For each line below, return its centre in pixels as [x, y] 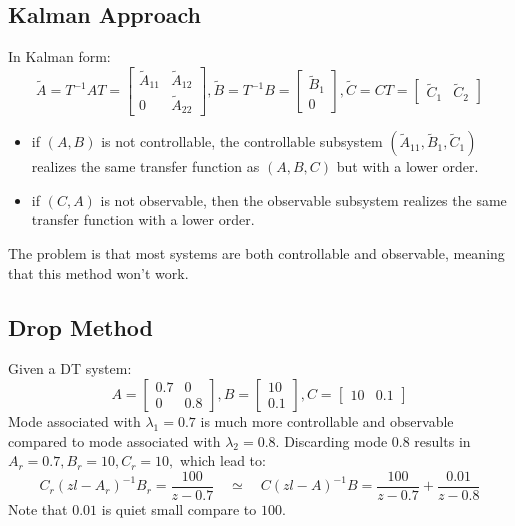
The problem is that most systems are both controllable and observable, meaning [256, 252]
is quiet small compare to [179, 508]
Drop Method [80, 326]
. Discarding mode [331, 440]
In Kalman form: [59, 56]
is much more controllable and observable [327, 420]
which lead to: [223, 460]
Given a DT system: [70, 368]
